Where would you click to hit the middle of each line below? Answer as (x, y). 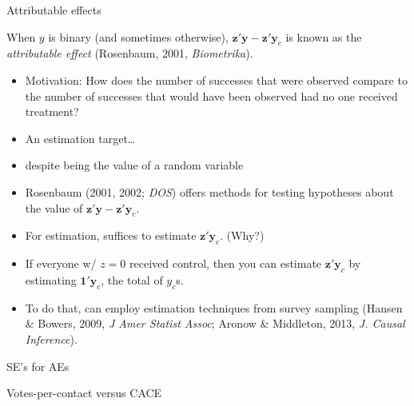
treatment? (52, 111)
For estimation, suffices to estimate (111, 235)
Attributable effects (54, 10)
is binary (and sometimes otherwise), (138, 36)
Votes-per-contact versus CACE (84, 393)
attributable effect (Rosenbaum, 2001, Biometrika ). (130, 53)
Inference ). (51, 338)
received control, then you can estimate (225, 263)
